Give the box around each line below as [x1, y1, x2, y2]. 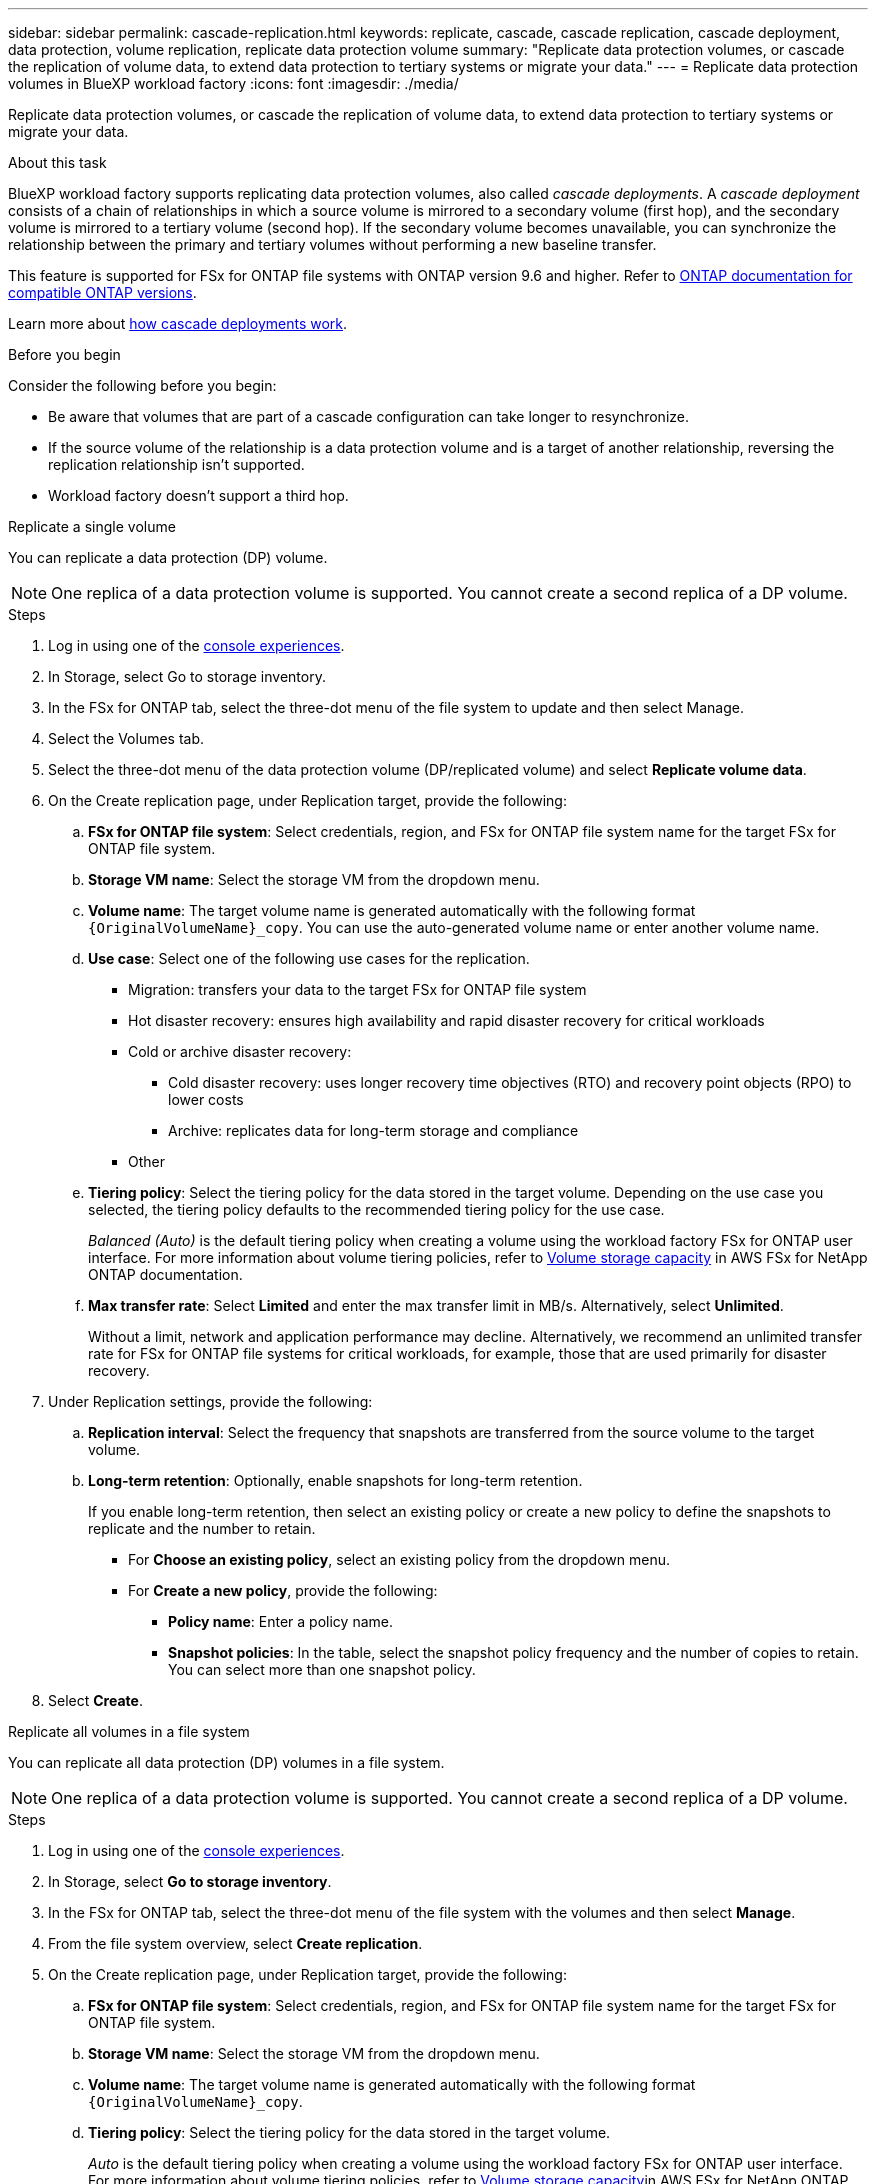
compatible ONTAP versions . [8, 284, 197, 301]
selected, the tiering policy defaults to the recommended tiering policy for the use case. [88, 1201, 665, 1218]
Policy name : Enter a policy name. [168, 1613, 393, 1630]
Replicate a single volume [8, 518, 176, 535]
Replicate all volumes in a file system [8, 1723, 250, 1740]
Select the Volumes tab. [48, 730, 205, 747]
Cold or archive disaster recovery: [128, 1043, 352, 1060]
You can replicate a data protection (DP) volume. [8, 549, 328, 566]
